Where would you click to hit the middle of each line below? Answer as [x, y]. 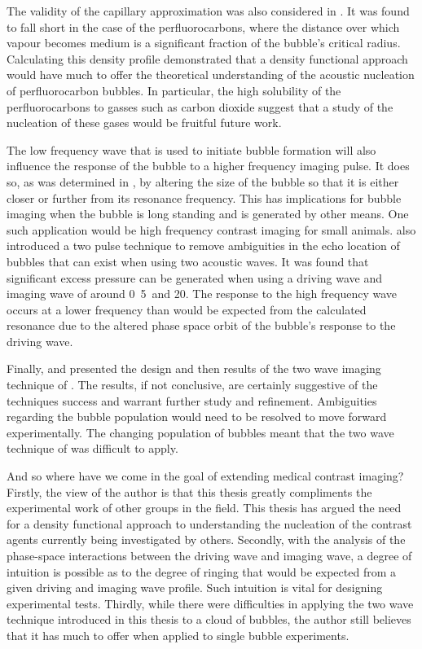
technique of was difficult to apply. [92, 448]
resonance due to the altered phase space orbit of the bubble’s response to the [201, 325]
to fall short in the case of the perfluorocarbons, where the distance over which [203, 26]
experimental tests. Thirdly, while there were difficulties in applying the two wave [210, 603]
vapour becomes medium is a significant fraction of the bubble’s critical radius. [204, 43]
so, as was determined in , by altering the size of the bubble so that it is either [203, 181]
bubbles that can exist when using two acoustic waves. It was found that [188, 261]
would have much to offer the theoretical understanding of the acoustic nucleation [211, 75]
